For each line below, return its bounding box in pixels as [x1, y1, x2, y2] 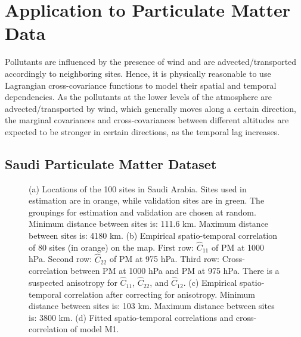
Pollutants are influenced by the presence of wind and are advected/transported [5, 55, 297, 68]
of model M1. [70, 323, 119, 335]
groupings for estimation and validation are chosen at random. [29, 205, 256, 218]
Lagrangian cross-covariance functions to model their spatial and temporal [5, 79, 277, 91]
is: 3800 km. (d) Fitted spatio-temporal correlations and [29, 311, 234, 323]
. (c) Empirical [183, 276, 237, 289]
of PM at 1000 [211, 241, 265, 253]
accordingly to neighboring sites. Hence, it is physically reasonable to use [5, 67, 271, 79]
